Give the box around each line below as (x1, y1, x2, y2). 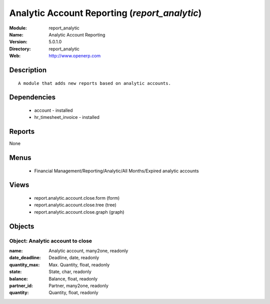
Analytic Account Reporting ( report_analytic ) (9, 7, 202, 18)
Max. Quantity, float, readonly (48, 262, 110, 268)
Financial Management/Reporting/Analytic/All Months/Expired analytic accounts (34, 168, 199, 174)
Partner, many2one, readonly (48, 283, 108, 289)
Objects (9, 222, 34, 231)
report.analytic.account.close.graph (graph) (34, 209, 124, 215)
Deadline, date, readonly (48, 255, 99, 261)
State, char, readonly (48, 269, 92, 275)
